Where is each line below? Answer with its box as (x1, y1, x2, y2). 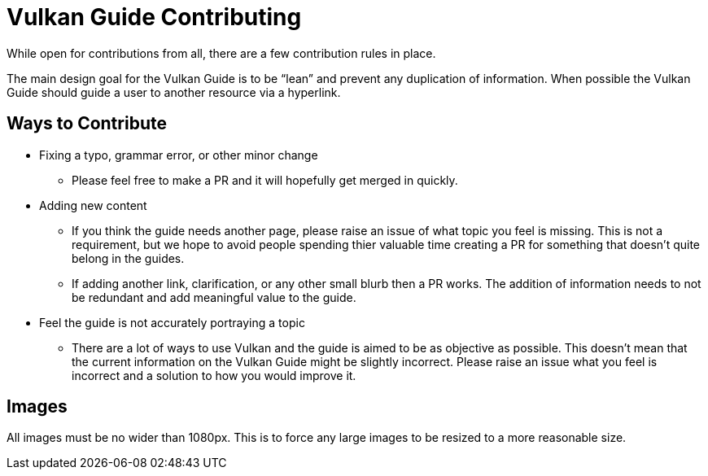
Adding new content (39, 198, 147, 212)
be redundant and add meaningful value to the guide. (72, 290, 356, 304)
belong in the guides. (72, 251, 185, 265)
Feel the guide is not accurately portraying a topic (39, 315, 305, 330)
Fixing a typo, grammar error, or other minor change (39, 147, 318, 162)
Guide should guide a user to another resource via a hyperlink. (7, 85, 341, 99)
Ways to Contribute (7, 113, 167, 134)
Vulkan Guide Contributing (7, 3, 302, 31)
